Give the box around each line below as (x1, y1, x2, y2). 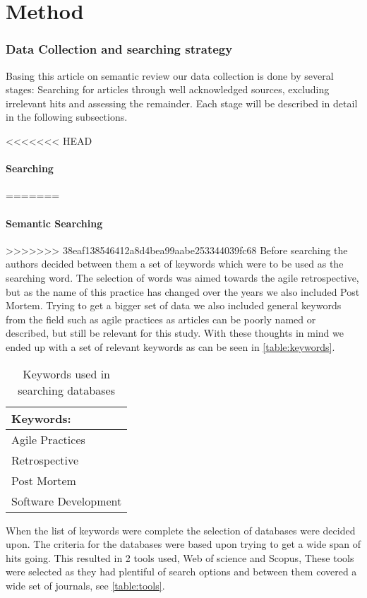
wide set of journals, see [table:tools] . (6, 578, 165, 592)
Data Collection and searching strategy (6, 40, 233, 58)
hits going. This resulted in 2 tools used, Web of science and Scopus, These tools (6, 550, 354, 565)
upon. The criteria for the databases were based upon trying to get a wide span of (6, 537, 361, 551)
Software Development (11, 492, 122, 509)
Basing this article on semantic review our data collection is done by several (6, 68, 334, 83)
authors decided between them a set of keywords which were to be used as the (6, 256, 344, 271)
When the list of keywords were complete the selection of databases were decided (6, 522, 356, 537)
